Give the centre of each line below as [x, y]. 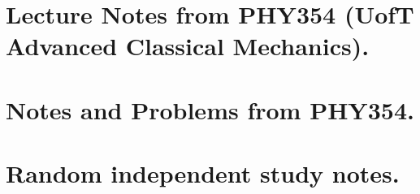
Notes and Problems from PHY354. [210, 109]
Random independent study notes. [203, 173]
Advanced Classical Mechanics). [188, 46]
